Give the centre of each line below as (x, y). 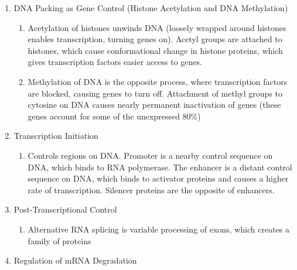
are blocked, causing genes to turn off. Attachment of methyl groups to (155, 93)
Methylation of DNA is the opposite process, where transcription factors (158, 81)
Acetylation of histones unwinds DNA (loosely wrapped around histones (157, 27)
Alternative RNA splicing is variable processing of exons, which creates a (159, 229)
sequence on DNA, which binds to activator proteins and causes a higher (158, 178)
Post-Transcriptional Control (65, 209)
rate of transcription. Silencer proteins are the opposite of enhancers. (151, 189)
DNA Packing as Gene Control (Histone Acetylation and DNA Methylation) (151, 8)
